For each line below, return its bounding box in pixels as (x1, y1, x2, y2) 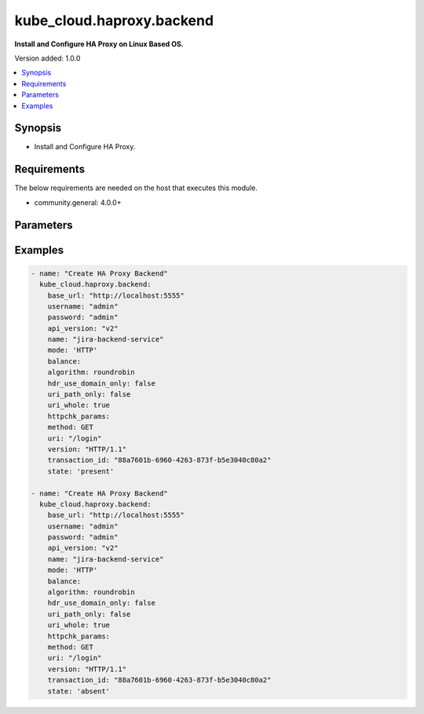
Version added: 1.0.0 (14, 53, 81, 63)
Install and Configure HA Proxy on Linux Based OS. (14, 39, 184, 49)
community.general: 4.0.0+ (34, 197, 122, 207)
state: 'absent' (47, 687, 110, 695)
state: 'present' (47, 467, 115, 475)
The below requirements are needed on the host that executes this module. (14, 183, 258, 192)
